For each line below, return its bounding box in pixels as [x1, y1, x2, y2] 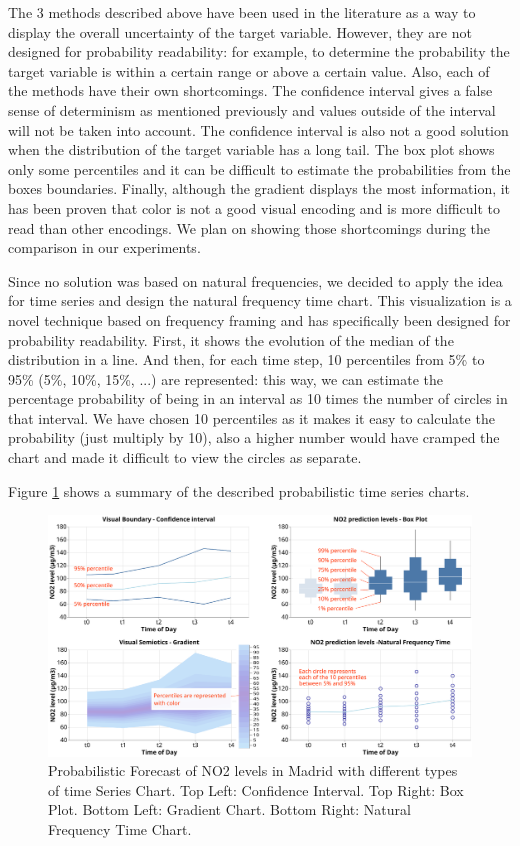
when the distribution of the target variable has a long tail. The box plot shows [8, 139, 495, 160]
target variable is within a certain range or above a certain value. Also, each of [8, 60, 490, 81]
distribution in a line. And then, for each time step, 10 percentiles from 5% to [8, 349, 485, 370]
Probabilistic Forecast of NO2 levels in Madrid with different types [48, 760, 458, 781]
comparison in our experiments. [8, 237, 201, 258]
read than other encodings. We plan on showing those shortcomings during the [8, 217, 491, 238]
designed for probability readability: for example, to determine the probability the [8, 41, 510, 62]
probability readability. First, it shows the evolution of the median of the [8, 329, 454, 350]
